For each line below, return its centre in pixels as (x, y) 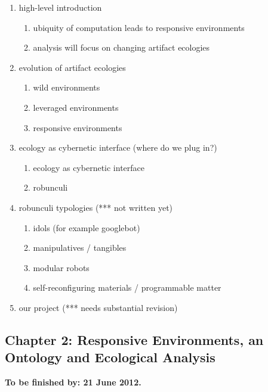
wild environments (67, 87)
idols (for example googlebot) (87, 227)
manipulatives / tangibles (80, 248)
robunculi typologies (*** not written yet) (96, 207)
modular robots (61, 267)
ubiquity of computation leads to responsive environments (139, 27)
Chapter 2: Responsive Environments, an (134, 339)
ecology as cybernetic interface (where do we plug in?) (118, 147)
